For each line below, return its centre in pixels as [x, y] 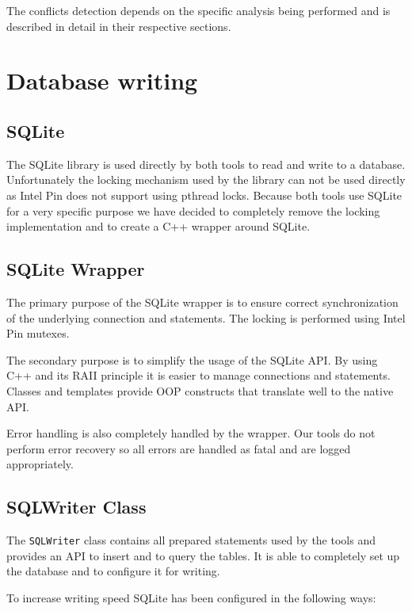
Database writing [102, 80]
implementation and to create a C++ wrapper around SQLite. [158, 226]
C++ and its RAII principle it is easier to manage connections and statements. [198, 375]
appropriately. [40, 464]
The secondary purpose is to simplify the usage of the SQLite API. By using [192, 359]
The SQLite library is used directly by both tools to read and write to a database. [206, 164]
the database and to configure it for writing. [113, 571]
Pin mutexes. [38, 333]
